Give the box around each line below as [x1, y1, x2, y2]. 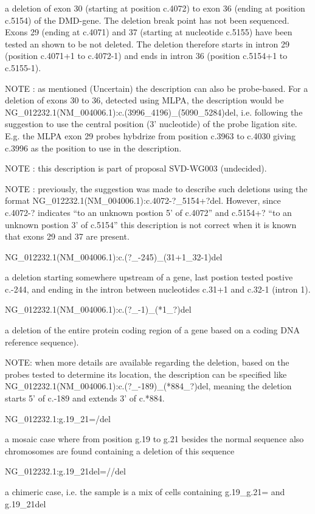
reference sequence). [5, 335, 79, 348]
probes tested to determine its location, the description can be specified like [5, 367, 287, 380]
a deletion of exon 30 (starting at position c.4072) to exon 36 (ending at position [5, 2, 305, 14]
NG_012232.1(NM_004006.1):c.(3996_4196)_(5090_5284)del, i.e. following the [5, 105, 303, 118]
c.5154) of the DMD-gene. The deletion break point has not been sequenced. [5, 13, 289, 26]
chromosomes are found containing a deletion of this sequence [5, 444, 235, 457]
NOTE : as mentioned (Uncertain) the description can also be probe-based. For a [5, 82, 308, 94]
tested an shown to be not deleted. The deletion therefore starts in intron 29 [5, 37, 289, 50]
